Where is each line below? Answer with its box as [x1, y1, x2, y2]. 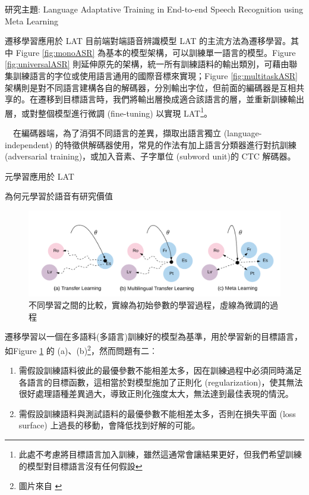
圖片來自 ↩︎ [18, 480, 62, 492]
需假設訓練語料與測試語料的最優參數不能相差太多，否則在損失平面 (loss [18, 407, 296, 419]
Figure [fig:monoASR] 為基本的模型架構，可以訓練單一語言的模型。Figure [15, 46, 296, 58]
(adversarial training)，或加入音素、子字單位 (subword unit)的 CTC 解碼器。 [5, 150, 296, 162]
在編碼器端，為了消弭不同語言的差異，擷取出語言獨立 [12, 127, 221, 139]
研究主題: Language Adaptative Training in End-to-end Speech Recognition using [5, 3, 304, 15]
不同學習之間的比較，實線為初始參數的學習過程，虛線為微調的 [29, 299, 270, 311]
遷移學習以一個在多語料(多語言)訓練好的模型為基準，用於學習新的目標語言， [5, 330, 302, 343]
